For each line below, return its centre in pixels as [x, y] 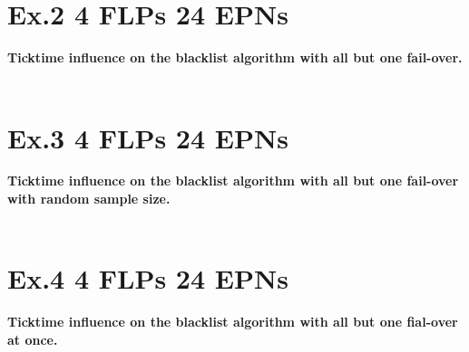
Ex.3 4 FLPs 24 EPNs [148, 137]
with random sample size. [89, 199]
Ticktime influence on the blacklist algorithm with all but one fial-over [233, 322]
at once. [33, 339]
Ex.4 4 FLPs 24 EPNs [148, 278]
